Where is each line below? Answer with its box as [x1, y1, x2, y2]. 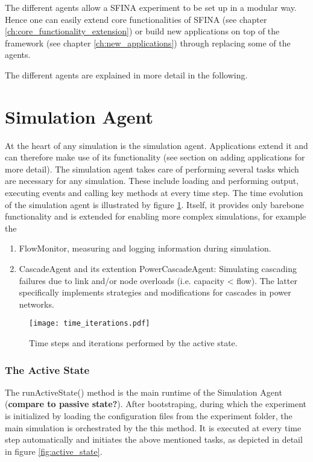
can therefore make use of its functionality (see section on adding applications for [5, 151, 305, 163]
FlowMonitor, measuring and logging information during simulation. [19, 242, 271, 255]
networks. [19, 297, 54, 310]
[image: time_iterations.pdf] [29, 319, 150, 328]
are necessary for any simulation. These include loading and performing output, [5, 174, 299, 187]
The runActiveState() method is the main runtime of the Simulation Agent [5, 385, 282, 398]
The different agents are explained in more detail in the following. [5, 68, 248, 81]
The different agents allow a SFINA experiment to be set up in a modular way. [5, 1, 297, 13]
